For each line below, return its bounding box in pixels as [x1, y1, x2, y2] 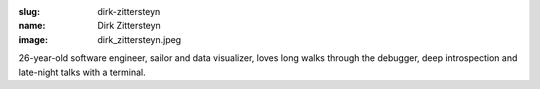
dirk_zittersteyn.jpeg [97, 33, 182, 45]
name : [18, 20, 46, 32]
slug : [18, 6, 40, 17]
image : [18, 33, 49, 45]
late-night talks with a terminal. [18, 66, 146, 78]
